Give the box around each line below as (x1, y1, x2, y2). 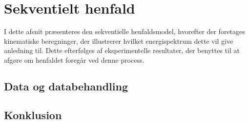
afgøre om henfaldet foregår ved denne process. (4, 54, 145, 65)
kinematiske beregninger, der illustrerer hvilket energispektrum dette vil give (4, 35, 233, 46)
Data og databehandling (4, 78, 128, 93)
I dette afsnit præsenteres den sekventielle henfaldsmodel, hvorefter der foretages (4, 26, 245, 36)
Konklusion (4, 107, 62, 122)
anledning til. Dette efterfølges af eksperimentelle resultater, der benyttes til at (4, 45, 240, 55)
